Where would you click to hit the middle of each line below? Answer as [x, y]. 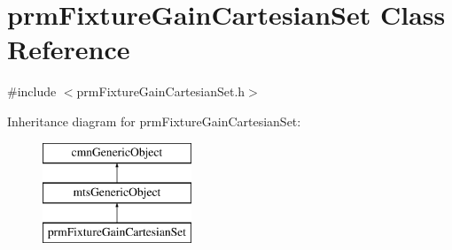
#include [32, 91]
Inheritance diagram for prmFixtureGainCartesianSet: [154, 121]
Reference [69, 49]
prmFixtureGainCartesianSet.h [161, 91]
